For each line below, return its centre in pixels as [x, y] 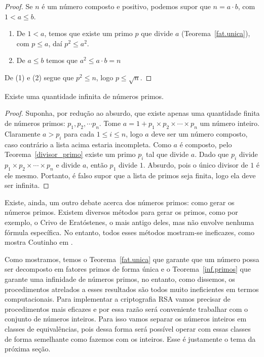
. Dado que [212, 154]
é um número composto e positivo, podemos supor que [126, 6]
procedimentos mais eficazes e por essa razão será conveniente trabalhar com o [126, 309]
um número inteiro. [230, 123]
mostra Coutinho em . [39, 242]
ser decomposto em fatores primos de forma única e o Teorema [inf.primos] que [128, 269]
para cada [79, 133]
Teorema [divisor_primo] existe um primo [70, 154]
